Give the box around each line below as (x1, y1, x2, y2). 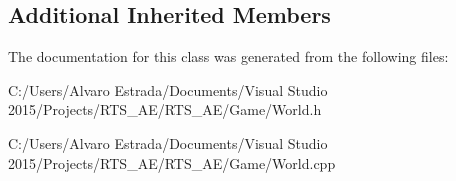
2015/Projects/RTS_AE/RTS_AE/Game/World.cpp (8, 152, 336, 173)
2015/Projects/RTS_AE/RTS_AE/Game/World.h (8, 99, 322, 120)
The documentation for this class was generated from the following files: (8, 46, 449, 67)
